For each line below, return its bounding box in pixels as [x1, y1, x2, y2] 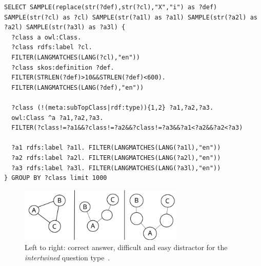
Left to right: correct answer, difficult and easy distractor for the [25, 241, 228, 252]
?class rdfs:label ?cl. [11, 44, 92, 51]
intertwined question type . [25, 252, 110, 262]
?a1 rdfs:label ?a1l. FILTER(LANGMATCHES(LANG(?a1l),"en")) [11, 144, 221, 152]
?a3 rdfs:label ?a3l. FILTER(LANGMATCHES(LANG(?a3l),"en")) [11, 164, 221, 172]
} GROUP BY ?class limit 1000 [4, 174, 107, 182]
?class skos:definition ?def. [11, 64, 114, 71]
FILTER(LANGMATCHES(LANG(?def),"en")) [11, 84, 144, 91]
